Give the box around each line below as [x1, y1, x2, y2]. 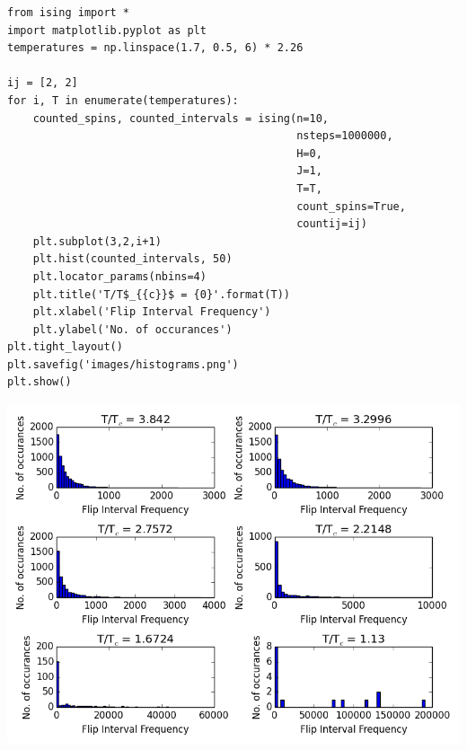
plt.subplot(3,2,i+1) [32, 234, 162, 248]
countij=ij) [296, 217, 367, 231]
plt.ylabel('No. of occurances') [32, 322, 233, 336]
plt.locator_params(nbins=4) [32, 269, 207, 283]
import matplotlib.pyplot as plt [7, 23, 207, 37]
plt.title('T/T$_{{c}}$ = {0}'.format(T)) [32, 287, 290, 301]
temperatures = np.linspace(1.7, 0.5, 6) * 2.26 [7, 41, 304, 55]
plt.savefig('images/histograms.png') [7, 357, 239, 371]
